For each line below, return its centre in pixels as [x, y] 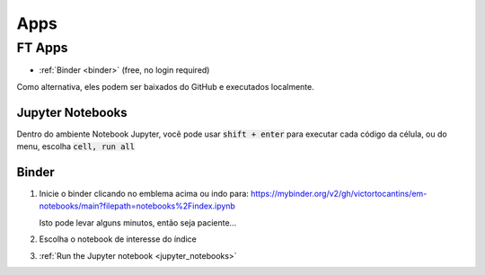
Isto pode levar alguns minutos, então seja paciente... [138, 222]
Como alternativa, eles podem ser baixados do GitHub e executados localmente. [165, 86]
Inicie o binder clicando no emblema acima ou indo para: [144, 193]
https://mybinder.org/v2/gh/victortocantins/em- [339, 193]
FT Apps [42, 48]
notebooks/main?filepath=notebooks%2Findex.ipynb [137, 206]
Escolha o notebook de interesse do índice [118, 239]
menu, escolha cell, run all [75, 146]
